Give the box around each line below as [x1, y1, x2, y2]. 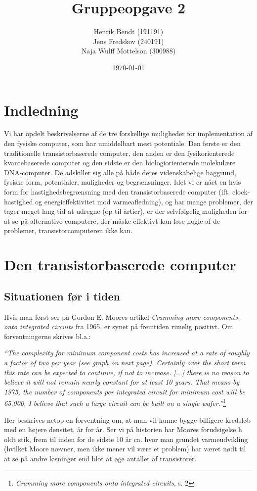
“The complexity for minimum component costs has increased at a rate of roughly [4, 347, 250, 358]
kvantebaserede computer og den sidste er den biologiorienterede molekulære [4, 157, 236, 168]
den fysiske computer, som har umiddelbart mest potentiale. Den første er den [4, 138, 241, 148]
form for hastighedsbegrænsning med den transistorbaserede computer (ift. [4, 187, 230, 196]
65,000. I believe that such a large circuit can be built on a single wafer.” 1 [4, 396, 226, 408]
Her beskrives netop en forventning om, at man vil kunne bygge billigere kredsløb [4, 414, 251, 425]
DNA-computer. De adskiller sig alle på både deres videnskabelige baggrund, [4, 167, 236, 177]
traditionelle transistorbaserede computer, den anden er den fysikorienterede [4, 147, 235, 158]
